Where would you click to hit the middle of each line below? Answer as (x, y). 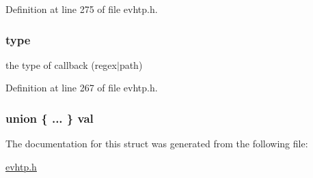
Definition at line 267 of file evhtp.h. (82, 88)
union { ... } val (50, 118)
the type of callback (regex (61, 64)
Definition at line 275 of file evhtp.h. (82, 9)
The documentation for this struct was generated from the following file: (157, 144)
